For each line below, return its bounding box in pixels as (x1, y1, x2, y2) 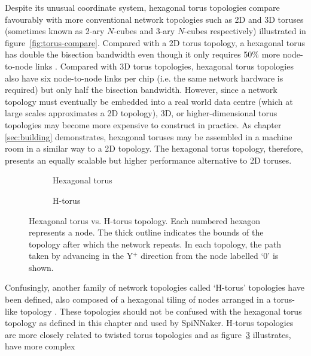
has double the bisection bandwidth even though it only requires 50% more (5, 48, 280, 61)
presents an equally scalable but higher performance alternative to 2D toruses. (5, 153, 292, 166)
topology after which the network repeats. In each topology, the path (29, 237, 282, 250)
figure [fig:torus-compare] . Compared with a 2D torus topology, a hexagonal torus (5, 36, 306, 49)
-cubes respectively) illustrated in (184, 25, 306, 37)
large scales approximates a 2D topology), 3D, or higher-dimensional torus (5, 107, 278, 119)
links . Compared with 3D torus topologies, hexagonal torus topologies (35, 59, 294, 72)
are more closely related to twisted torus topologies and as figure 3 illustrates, (5, 328, 291, 340)
